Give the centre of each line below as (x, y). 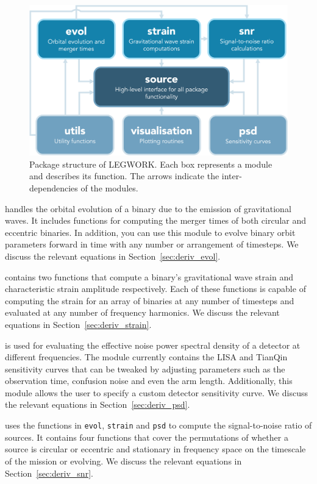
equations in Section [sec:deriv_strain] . (78, 324)
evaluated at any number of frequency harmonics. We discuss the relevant (142, 312)
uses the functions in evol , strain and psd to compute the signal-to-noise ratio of (158, 425)
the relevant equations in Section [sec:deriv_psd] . (98, 404)
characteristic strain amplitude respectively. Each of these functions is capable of (155, 289)
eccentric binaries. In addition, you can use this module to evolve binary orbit (150, 232)
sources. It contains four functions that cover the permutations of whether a (147, 437)
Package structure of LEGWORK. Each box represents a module (151, 164)
